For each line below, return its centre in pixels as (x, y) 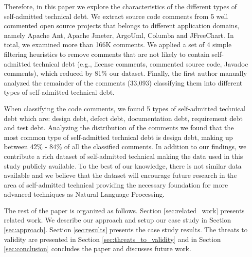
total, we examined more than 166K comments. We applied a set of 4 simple (118, 44)
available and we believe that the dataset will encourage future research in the (120, 175)
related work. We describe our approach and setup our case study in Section (117, 220)
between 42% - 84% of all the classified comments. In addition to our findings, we (125, 146)
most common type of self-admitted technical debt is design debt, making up (118, 137)
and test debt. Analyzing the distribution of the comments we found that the (119, 128)
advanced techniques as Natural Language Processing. (84, 194)
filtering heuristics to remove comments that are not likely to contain (107, 54)
